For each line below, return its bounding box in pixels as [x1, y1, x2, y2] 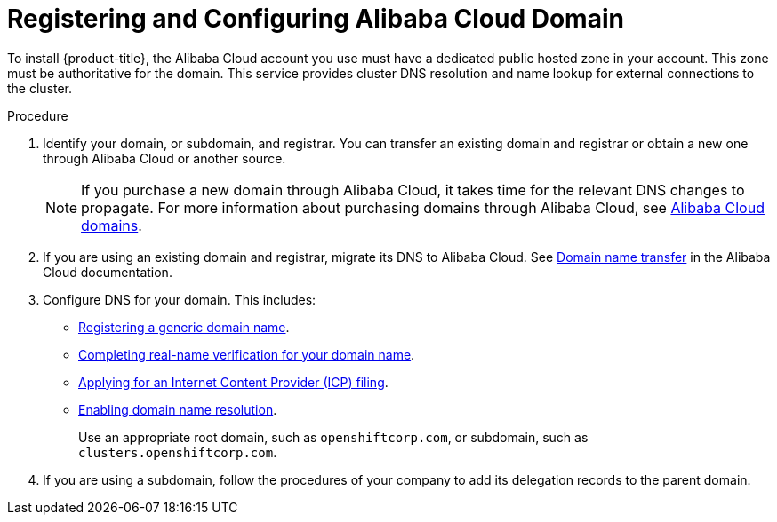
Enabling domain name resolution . [78, 401, 277, 417]
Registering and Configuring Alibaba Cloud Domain [7, 4, 624, 34]
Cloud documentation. [43, 264, 172, 280]
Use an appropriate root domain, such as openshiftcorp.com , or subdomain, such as [78, 429, 589, 445]
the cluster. [7, 80, 73, 96]
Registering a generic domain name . [78, 319, 290, 335]
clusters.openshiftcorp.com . [78, 444, 277, 460]
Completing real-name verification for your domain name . [78, 346, 415, 362]
